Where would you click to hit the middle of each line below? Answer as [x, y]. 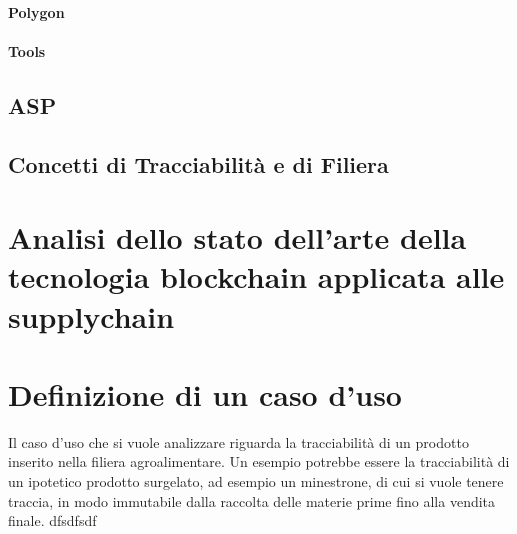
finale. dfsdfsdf [52, 520]
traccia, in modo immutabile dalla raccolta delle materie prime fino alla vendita [252, 500]
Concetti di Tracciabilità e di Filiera [198, 163]
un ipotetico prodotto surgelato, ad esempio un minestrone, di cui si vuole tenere [256, 481]
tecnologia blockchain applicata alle [256, 276]
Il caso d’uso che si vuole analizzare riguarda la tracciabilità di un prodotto [238, 441]
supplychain [91, 315]
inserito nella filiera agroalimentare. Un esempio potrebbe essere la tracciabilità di [259, 461]
